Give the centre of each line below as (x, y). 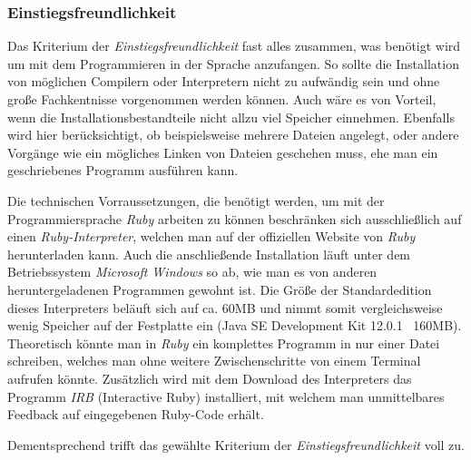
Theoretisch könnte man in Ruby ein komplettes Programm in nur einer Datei (224, 343)
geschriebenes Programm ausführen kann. (123, 170)
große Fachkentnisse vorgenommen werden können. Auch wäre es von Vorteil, (222, 99)
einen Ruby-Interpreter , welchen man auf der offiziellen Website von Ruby (211, 236)
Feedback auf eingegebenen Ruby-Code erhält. (136, 414)
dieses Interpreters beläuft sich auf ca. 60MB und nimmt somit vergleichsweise (225, 307)
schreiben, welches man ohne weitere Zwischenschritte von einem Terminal (214, 361)
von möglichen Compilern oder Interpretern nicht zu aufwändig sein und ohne (224, 81)
